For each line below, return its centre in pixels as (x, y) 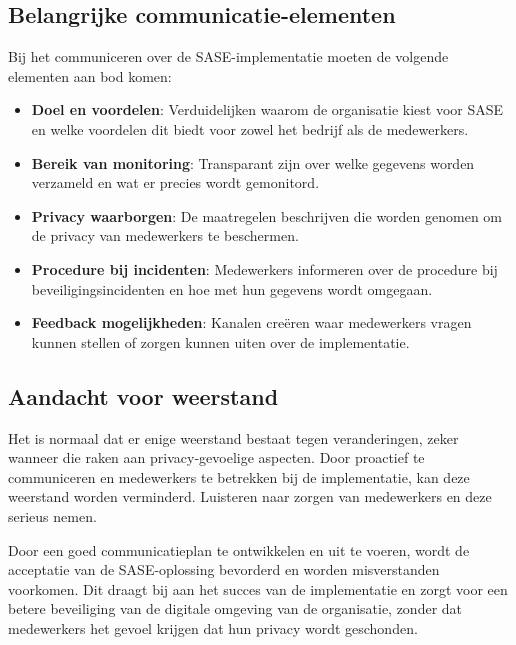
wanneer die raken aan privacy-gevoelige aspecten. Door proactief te (216, 457)
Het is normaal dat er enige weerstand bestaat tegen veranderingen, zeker (233, 437)
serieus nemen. (52, 515)
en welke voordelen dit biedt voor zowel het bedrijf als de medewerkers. (250, 128)
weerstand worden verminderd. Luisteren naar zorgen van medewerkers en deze (250, 496)
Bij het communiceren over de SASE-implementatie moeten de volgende (228, 56)
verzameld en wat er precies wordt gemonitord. (175, 182)
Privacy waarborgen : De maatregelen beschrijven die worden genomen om (267, 215)
